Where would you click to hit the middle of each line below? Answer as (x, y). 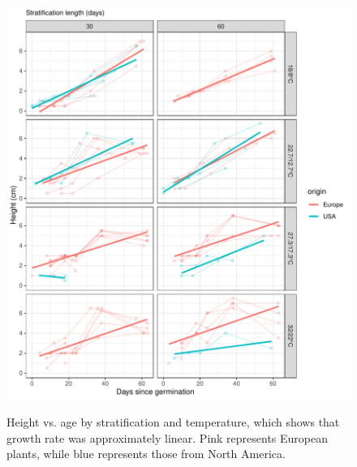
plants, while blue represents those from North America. (146, 454)
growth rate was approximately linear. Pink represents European (168, 437)
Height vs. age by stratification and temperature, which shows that (173, 422)
